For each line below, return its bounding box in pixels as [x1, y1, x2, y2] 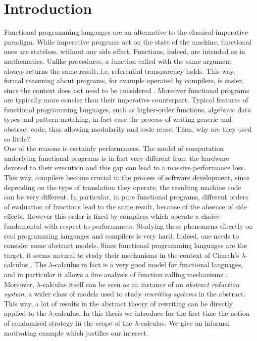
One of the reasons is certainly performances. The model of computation [4, 143, 224, 153]
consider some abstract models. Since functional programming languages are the [4, 240, 247, 250]
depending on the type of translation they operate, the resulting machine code [4, 182, 242, 192]
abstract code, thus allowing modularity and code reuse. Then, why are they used [4, 124, 252, 134]
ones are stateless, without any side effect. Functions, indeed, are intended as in [4, 46, 245, 56]
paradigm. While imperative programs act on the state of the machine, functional [4, 36, 252, 47]
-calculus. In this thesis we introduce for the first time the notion [52, 308, 250, 318]
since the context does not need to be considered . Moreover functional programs [4, 85, 249, 95]
